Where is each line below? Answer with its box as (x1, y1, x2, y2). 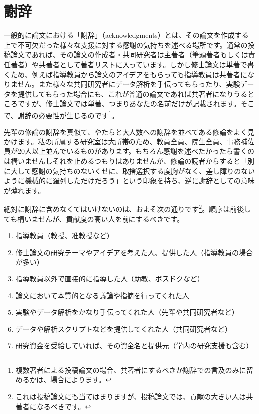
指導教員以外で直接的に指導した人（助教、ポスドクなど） (15, 273, 204, 283)
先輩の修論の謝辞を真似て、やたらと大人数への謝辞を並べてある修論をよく (4, 127, 248, 137)
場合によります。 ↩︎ (50, 374, 112, 385)
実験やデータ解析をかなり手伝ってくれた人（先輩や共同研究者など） (15, 307, 239, 317)
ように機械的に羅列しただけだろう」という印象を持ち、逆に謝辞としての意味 (4, 175, 255, 186)
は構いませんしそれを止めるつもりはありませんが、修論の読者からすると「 (4, 155, 248, 166)
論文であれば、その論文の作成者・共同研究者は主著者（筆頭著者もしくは (10, 49, 248, 60)
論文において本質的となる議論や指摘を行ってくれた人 (15, 290, 189, 300)
